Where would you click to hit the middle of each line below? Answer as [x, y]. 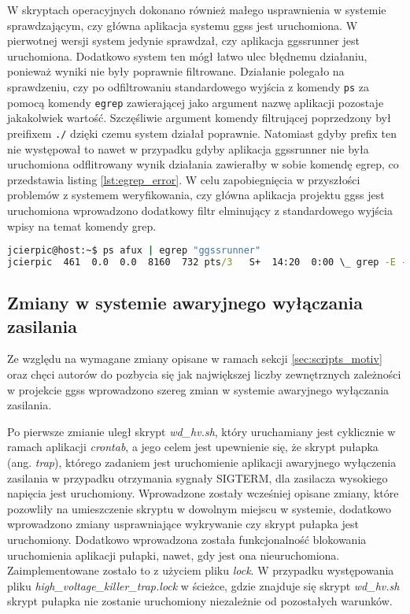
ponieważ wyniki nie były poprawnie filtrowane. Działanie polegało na [176, 71]
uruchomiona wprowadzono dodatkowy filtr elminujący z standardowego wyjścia [200, 210]
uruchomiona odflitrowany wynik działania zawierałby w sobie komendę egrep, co [203, 164]
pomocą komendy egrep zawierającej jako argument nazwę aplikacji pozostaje [196, 102]
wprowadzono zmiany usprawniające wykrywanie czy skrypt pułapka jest [183, 524]
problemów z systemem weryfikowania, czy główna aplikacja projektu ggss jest [196, 195]
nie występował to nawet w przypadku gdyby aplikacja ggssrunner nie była [188, 148]
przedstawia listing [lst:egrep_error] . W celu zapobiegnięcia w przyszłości [184, 179]
